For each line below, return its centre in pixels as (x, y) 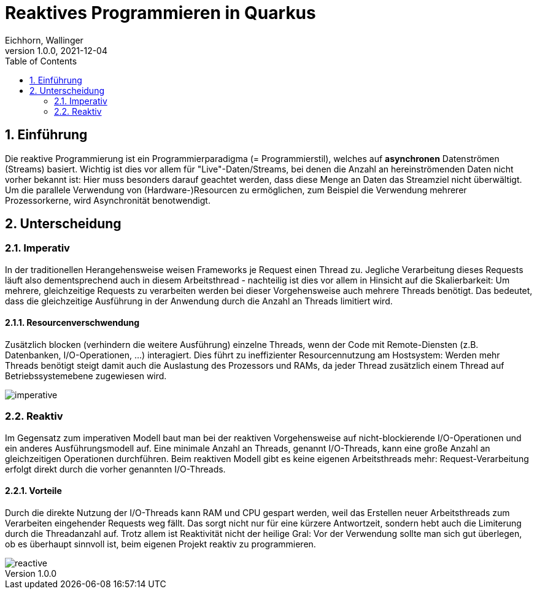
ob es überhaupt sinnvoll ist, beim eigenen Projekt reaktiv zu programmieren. (160, 544)
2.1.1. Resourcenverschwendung (72, 323)
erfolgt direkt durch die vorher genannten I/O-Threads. (115, 469)
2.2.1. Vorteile (33, 491)
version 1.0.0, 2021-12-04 (56, 50)
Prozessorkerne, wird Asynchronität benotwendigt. (108, 200)
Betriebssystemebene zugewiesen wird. (86, 376)
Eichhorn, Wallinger (44, 40)
